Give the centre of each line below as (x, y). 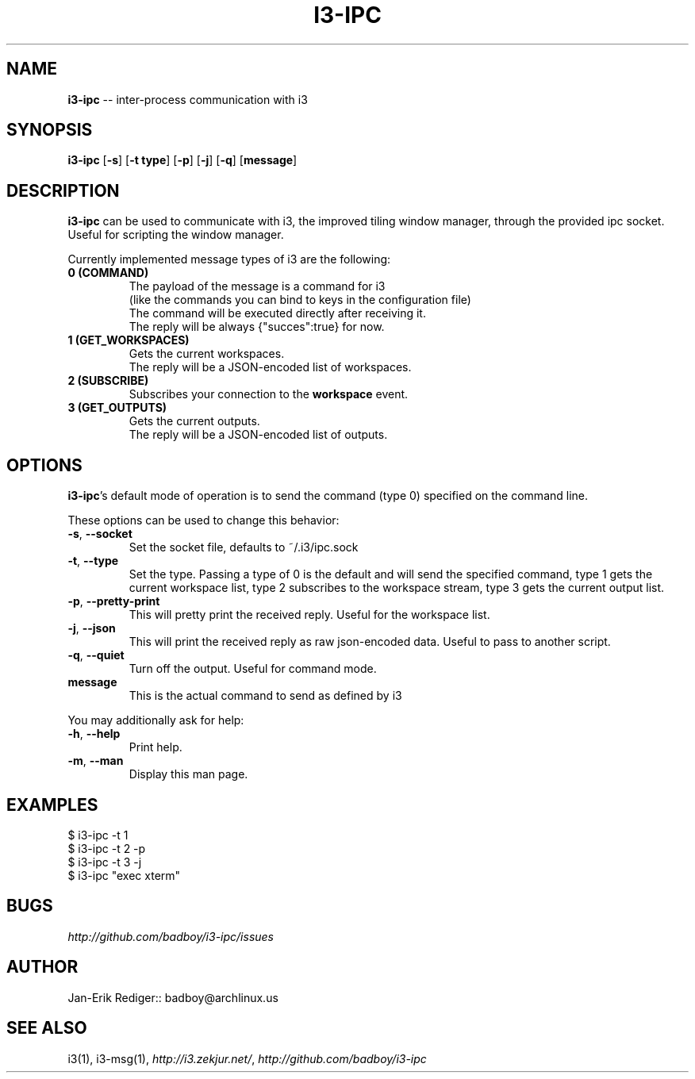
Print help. (156, 747)
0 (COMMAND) (108, 273)
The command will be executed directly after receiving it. (277, 313)
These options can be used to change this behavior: (204, 520)
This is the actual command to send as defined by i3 (265, 696)
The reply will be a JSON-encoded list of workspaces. (270, 367)
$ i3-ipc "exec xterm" (124, 875)
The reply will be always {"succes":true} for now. (257, 327)
